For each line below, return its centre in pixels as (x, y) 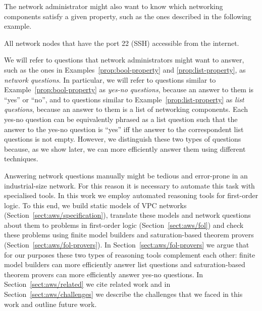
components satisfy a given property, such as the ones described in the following (128, 16)
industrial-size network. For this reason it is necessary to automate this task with (129, 185)
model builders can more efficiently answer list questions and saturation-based (125, 264)
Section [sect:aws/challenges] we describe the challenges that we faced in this (123, 294)
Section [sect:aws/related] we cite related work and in (87, 284)
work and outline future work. (50, 304)
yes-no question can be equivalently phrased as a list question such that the (121, 119)
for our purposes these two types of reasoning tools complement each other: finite (130, 254)
